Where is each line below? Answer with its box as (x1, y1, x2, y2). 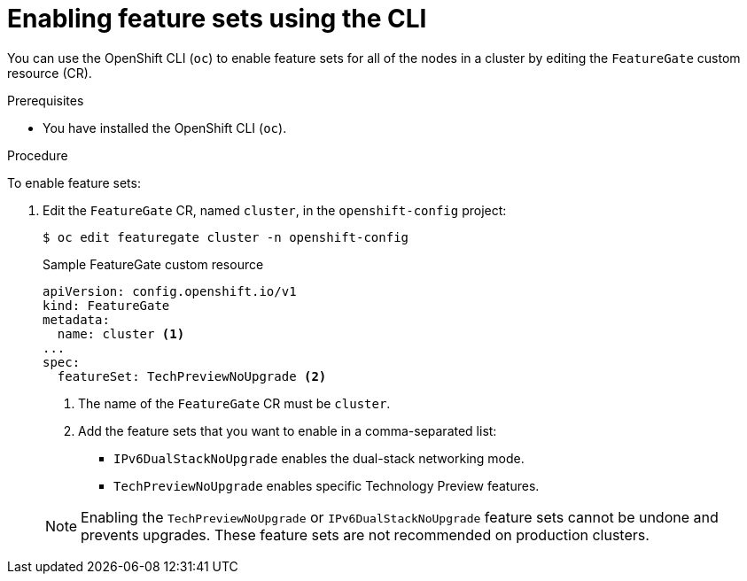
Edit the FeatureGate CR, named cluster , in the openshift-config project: (43, 202, 507, 218)
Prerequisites (7, 92, 84, 108)
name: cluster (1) (57, 326, 185, 341)
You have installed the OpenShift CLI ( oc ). (43, 120, 287, 136)
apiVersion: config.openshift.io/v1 (43, 283, 297, 298)
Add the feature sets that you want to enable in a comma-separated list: (78, 422, 497, 438)
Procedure (7, 147, 68, 163)
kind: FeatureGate (43, 298, 170, 313)
